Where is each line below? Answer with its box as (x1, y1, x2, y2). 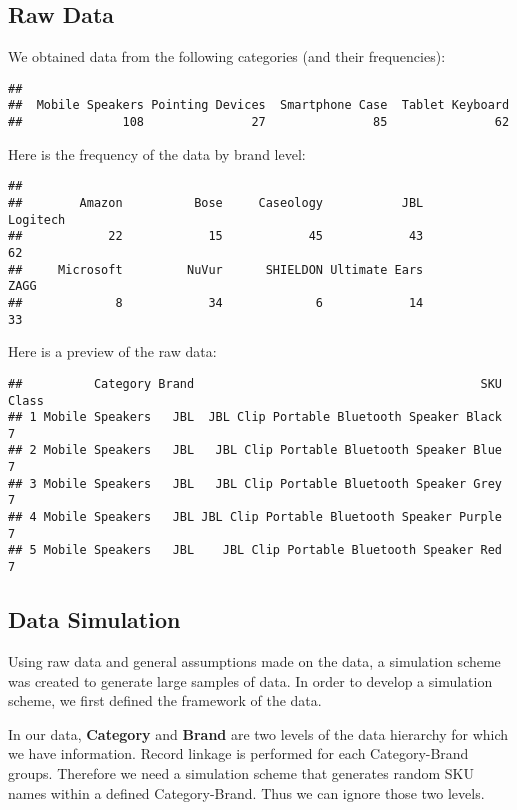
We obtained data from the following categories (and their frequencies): (8, 46, 446, 67)
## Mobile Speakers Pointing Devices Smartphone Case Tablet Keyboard (8, 98, 510, 113)
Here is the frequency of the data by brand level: (8, 143, 306, 164)
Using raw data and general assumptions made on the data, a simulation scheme (8, 650, 501, 671)
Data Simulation (8, 604, 181, 635)
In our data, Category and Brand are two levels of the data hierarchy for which (8, 723, 509, 744)
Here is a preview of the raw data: (8, 341, 217, 362)
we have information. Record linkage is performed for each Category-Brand (8, 743, 469, 764)
